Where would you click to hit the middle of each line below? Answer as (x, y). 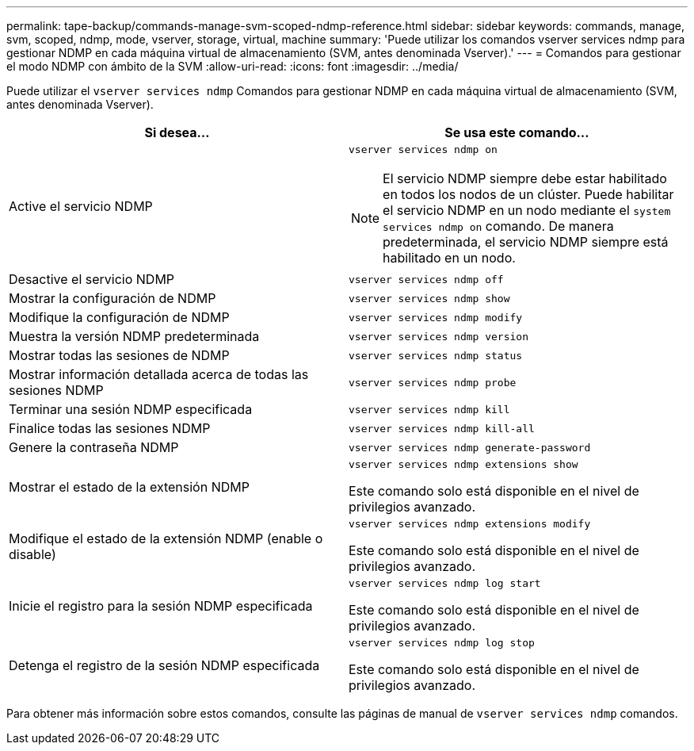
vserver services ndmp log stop (442, 643)
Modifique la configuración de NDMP (119, 317)
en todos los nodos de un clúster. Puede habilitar (528, 194)
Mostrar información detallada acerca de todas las (159, 374)
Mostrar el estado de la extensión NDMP (129, 487)
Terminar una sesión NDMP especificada (131, 409)
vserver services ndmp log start (445, 583)
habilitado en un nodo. (449, 258)
